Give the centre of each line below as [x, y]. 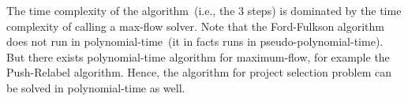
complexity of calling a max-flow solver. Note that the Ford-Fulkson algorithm [196, 26]
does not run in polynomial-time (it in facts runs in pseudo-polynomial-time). [195, 41]
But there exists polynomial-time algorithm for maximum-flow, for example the [198, 56]
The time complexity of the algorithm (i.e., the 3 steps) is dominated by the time [204, 10]
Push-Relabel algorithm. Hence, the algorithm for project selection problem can [199, 72]
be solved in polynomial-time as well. [96, 87]
